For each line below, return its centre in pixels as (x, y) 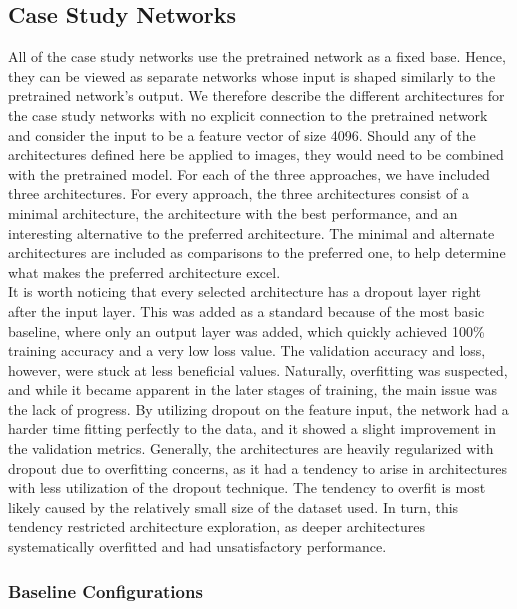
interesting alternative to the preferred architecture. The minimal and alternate (251, 232)
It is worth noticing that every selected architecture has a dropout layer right (244, 291)
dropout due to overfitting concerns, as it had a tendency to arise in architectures (258, 467)
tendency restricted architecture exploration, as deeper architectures (217, 526)
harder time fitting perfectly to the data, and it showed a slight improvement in (252, 428)
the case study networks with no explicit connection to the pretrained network (248, 114)
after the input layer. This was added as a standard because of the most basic (246, 310)
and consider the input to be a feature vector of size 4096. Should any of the (242, 134)
